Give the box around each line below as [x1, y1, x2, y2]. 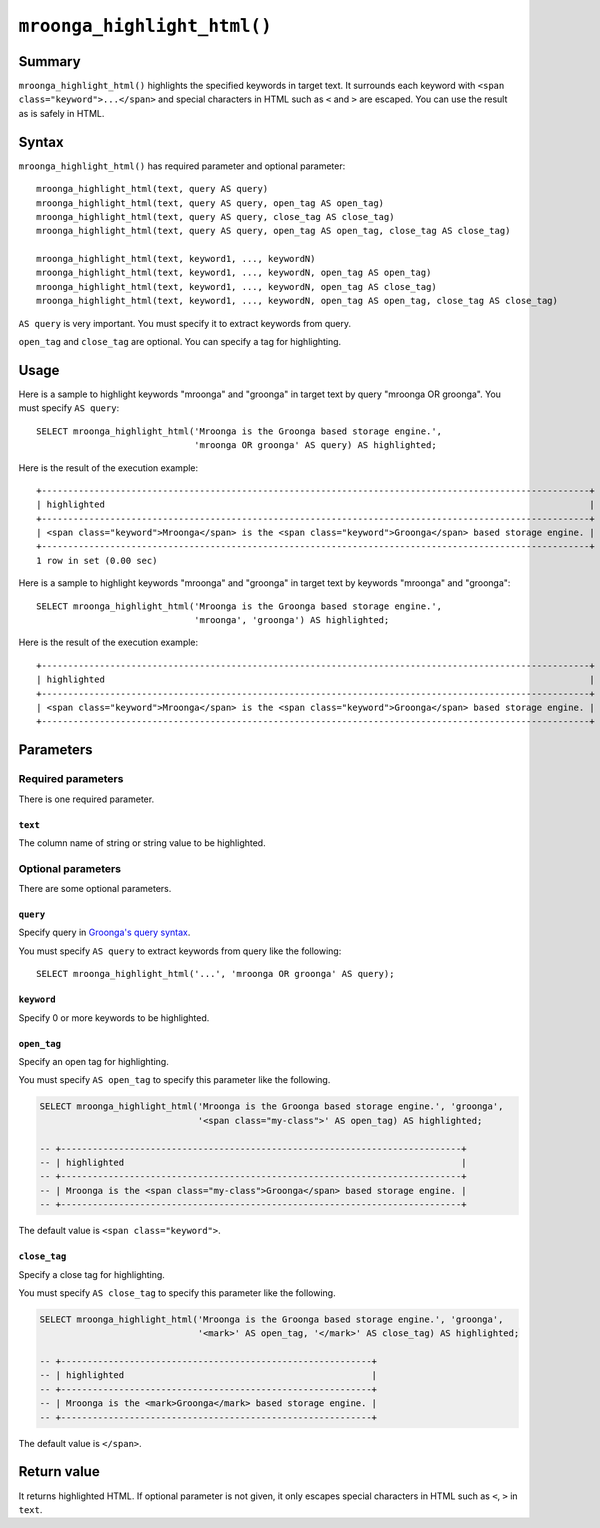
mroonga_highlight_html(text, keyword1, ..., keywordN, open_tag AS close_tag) [36, 281, 437, 292]
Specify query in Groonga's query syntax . [18, 926, 191, 939]
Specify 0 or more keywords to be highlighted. [18, 1011, 210, 1024]
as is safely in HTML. [18, 107, 105, 119]
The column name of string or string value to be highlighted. [18, 836, 266, 849]
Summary [18, 53, 81, 70]
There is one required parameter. [18, 793, 155, 805]
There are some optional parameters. [18, 883, 172, 895]
